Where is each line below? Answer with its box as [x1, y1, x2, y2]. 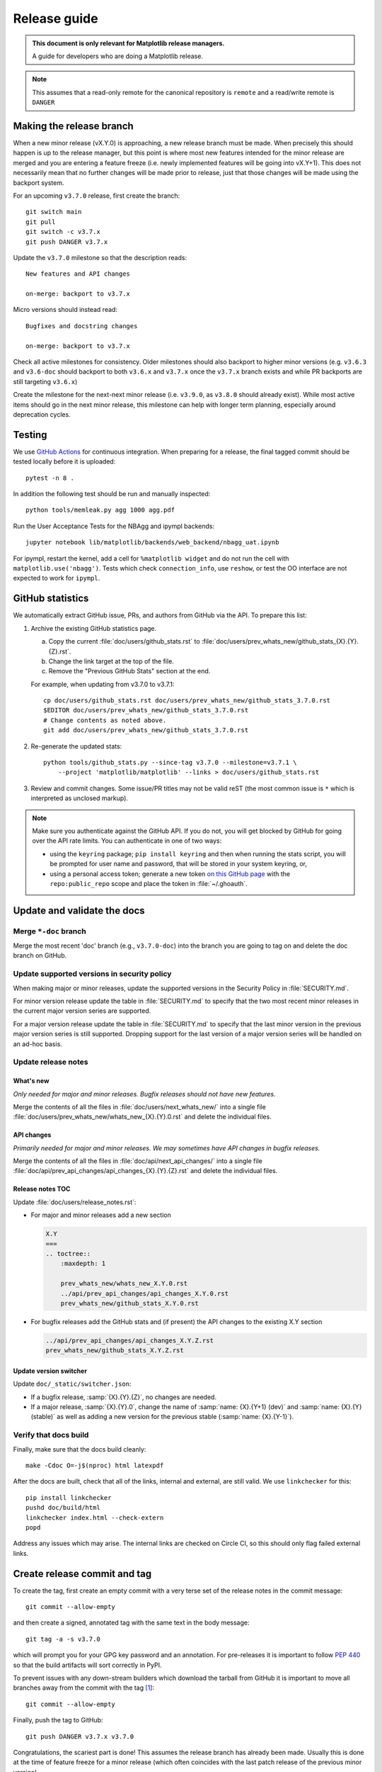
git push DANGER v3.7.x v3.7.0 [25, 1732, 134, 1740]
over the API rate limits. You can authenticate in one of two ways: [32, 836, 222, 845]
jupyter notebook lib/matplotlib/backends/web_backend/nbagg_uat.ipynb [25, 539, 279, 546]
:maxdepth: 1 [60, 1260, 106, 1268]
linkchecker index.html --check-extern [25, 1513, 164, 1522]
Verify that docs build [13, 1430, 89, 1440]
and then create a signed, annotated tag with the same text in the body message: [13, 1618, 250, 1627]
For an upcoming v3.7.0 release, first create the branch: [13, 191, 180, 200]
